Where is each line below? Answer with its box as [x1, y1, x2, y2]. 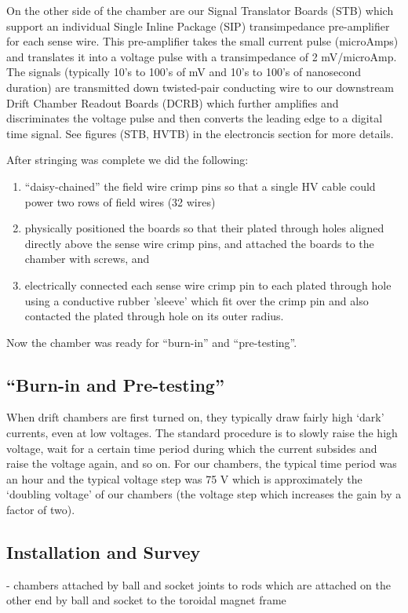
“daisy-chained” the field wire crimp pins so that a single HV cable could [24, 177, 376, 194]
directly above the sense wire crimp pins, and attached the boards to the [24, 235, 374, 251]
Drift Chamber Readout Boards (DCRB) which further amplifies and [6, 94, 339, 111]
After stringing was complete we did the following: [6, 151, 249, 168]
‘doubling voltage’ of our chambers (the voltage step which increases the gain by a [6, 486, 402, 502]
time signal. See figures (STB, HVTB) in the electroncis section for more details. [6, 125, 394, 141]
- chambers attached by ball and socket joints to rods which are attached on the [6, 576, 391, 593]
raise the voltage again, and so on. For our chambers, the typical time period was [6, 455, 397, 472]
